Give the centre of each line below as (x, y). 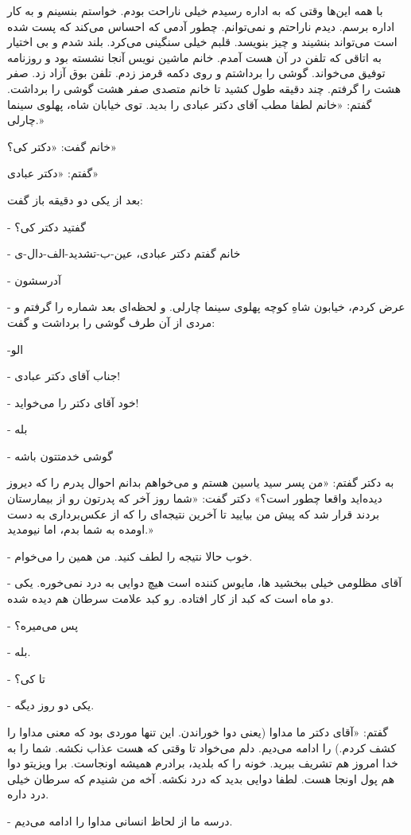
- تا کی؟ (26, 678)
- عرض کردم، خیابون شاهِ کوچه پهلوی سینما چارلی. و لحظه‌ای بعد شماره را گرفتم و (206, 307)
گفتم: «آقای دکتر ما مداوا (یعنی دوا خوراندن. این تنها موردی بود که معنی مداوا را (198, 732)
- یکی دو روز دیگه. (51, 705)
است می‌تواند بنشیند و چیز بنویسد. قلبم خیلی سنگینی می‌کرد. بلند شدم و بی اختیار (202, 42)
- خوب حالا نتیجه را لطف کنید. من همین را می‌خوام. (130, 555)
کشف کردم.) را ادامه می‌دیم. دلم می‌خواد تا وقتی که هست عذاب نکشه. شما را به (202, 747)
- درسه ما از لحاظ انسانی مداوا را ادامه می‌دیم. (120, 820)
